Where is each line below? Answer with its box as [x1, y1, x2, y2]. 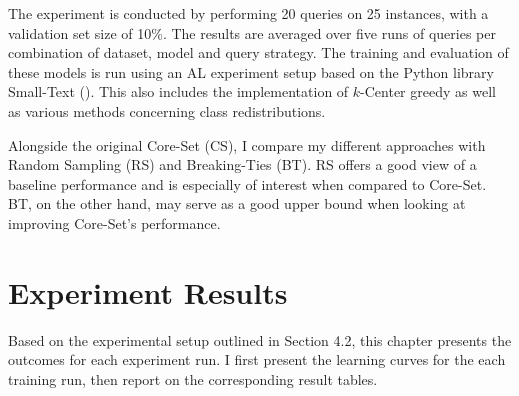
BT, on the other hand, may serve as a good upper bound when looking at [8, 193, 466, 214]
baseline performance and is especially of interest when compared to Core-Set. [8, 173, 487, 194]
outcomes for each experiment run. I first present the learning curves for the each [8, 349, 506, 370]
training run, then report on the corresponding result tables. [8, 368, 378, 389]
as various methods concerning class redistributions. [8, 100, 326, 121]
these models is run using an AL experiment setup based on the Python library [8, 61, 494, 82]
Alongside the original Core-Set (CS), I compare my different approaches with [8, 134, 486, 155]
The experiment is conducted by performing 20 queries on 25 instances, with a [8, 3, 489, 23]
